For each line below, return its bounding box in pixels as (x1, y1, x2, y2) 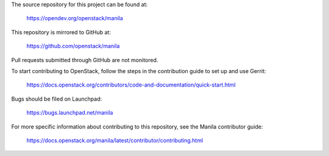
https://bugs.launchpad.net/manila (26, 109, 113, 116)
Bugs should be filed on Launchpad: (11, 95, 102, 102)
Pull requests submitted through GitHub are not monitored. (11, 56, 158, 63)
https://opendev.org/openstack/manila (26, 15, 123, 22)
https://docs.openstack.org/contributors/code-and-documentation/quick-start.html (26, 81, 236, 88)
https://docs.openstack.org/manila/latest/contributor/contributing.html (26, 136, 203, 144)
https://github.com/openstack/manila (26, 43, 120, 50)
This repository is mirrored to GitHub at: (11, 28, 111, 36)
